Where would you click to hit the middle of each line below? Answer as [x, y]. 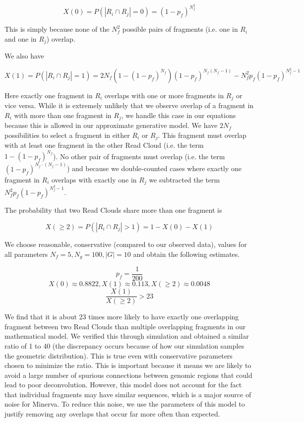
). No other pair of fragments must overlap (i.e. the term [139, 156]
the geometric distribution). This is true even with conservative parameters [119, 355]
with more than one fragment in [63, 115]
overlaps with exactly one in [94, 179]
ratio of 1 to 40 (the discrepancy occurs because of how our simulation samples [124, 345]
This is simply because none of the [57, 29]
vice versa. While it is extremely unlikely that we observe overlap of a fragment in [129, 105]
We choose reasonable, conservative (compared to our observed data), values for [126, 244]
